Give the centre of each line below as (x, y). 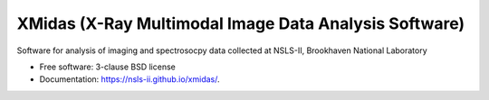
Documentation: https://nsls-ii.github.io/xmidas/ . (130, 79)
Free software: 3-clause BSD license (107, 67)
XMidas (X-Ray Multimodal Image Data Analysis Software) (241, 23)
